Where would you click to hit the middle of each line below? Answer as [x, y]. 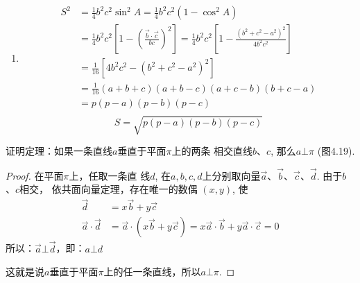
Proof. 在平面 [35, 175]
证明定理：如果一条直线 [59, 151]
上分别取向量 [231, 175]
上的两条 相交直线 [212, 151]
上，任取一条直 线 [110, 175]
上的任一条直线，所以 [152, 272]
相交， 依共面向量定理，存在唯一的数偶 [109, 189]
